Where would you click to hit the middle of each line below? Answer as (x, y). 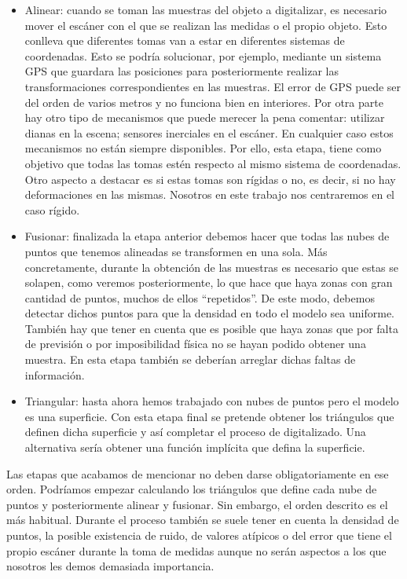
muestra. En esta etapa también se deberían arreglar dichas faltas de (190, 359)
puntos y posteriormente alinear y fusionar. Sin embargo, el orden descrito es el (197, 504)
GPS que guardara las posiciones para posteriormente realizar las (181, 71)
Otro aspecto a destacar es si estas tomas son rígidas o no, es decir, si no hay (210, 179)
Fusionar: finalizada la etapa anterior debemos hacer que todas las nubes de (207, 236)
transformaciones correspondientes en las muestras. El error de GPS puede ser (213, 86)
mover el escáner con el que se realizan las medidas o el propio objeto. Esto (206, 25)
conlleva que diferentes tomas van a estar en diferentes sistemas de (185, 40)
